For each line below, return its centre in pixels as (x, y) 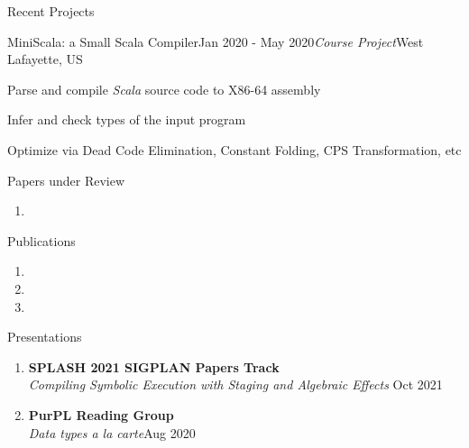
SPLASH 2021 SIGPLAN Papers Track (154, 366)
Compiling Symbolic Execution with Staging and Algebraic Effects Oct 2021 (235, 384)
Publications (41, 240)
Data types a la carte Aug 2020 (112, 432)
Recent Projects (51, 11)
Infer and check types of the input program (127, 119)
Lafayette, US (45, 59)
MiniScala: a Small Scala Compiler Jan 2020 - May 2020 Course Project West (216, 41)
